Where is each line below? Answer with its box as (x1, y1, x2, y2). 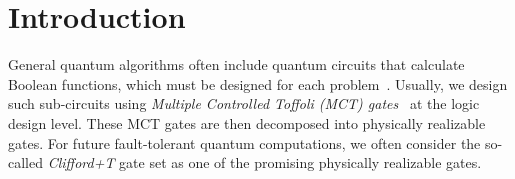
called (8, 152, 43, 173)
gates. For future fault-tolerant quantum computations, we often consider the (8, 132, 481, 153)
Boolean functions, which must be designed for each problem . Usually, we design (8, 73, 508, 94)
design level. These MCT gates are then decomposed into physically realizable (8, 112, 486, 133)
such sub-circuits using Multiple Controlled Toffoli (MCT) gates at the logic (8, 93, 480, 114)
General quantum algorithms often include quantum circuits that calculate (8, 54, 465, 75)
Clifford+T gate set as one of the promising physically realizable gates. (47, 152, 482, 173)
